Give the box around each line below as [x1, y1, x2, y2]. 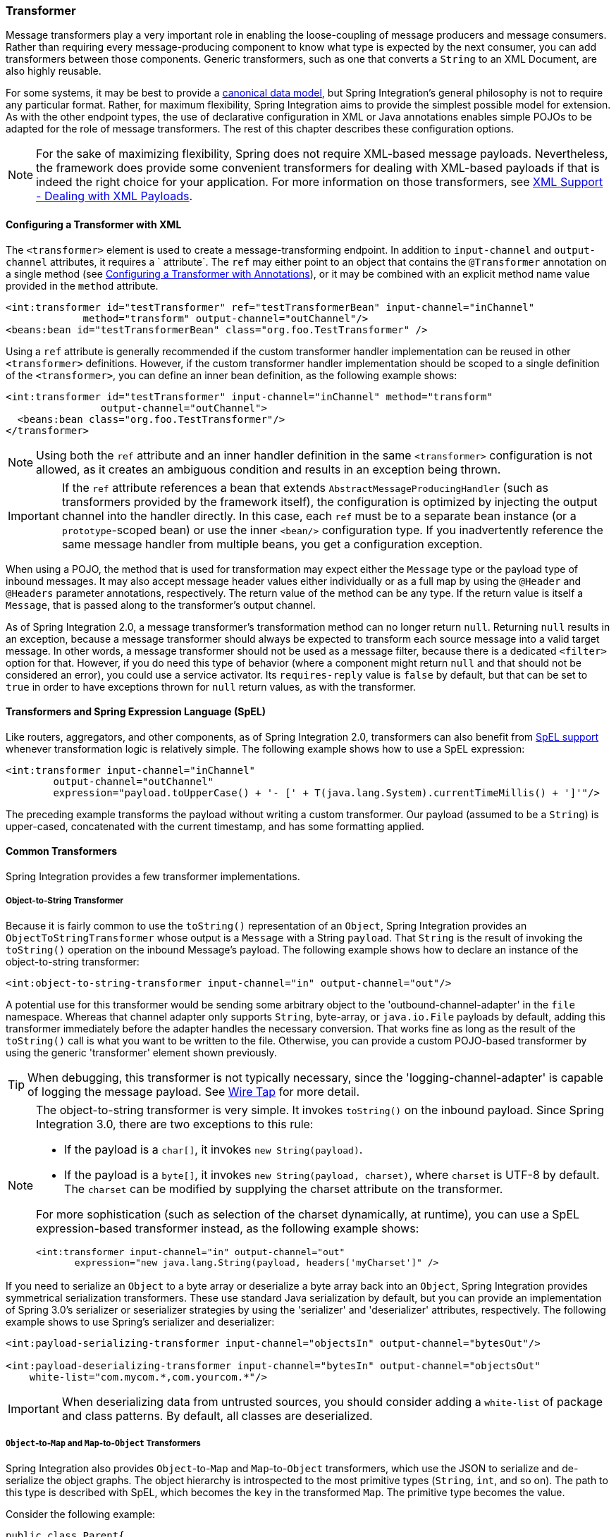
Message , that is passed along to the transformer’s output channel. [6, 598, 316, 611]
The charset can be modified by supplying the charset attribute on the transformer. [64, 1181, 503, 1196]
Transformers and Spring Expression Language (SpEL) [6, 705, 266, 718]
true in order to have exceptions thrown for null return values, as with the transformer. [6, 680, 416, 693]
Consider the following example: [6, 1507, 156, 1520]
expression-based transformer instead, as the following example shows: [36, 1221, 419, 1235]
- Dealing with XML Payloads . [36, 189, 193, 204]
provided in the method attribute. [6, 279, 159, 292]
